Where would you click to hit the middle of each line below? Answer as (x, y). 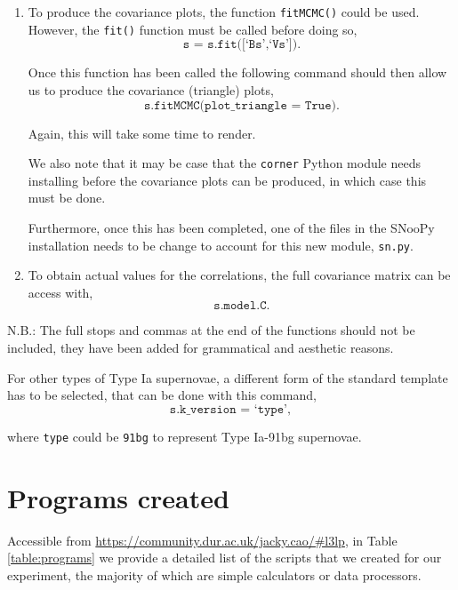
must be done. (67, 198)
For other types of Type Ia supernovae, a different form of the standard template (228, 377)
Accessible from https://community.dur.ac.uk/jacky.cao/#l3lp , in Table (202, 540)
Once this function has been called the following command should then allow (237, 72)
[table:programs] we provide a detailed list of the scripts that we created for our (225, 558)
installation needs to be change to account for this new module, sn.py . (221, 245)
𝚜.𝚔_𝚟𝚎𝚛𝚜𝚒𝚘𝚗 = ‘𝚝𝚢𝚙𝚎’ (228, 409)
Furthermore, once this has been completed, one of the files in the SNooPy (231, 227)
